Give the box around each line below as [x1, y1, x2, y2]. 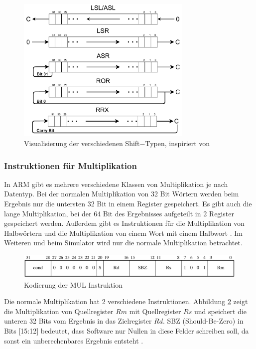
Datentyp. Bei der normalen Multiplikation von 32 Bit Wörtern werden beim [4, 188, 239, 199]
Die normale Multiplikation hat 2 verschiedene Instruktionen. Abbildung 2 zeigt [4, 296, 248, 307]
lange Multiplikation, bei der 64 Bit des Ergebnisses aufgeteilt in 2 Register [4, 208, 234, 218]
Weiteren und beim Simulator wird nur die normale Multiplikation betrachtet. [4, 237, 243, 248]
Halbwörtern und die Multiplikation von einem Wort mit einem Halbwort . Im [4, 227, 243, 238]
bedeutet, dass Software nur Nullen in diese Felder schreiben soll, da [40, 325, 249, 336]
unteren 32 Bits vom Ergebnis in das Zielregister [4, 316, 152, 326]
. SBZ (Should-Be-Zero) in [162, 316, 244, 326]
